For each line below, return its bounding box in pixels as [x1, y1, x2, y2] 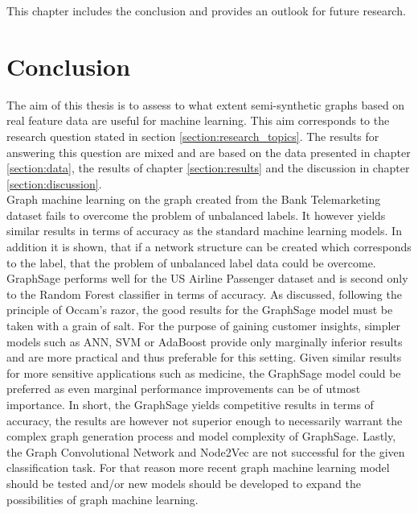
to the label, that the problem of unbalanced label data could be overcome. [6, 254, 376, 271]
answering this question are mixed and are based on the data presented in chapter [6, 143, 411, 160]
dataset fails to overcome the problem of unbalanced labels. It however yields [6, 206, 386, 223]
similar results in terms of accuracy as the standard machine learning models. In [6, 222, 402, 239]
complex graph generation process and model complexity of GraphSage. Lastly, [6, 428, 396, 445]
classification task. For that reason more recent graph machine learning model [6, 459, 390, 476]
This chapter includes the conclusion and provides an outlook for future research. [6, 2, 406, 19]
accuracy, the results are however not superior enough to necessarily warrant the [6, 412, 403, 428]
